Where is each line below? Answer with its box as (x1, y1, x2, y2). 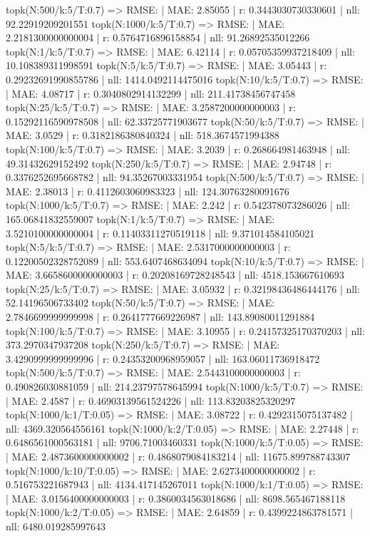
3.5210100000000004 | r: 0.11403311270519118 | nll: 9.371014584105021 (6, 225, 315, 240)
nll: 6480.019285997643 (6, 518, 106, 533)
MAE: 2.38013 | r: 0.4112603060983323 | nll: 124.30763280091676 (6, 183, 289, 198)
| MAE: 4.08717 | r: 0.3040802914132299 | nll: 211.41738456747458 (6, 86, 296, 100)
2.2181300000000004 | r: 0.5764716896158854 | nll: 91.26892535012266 (6, 30, 310, 45)
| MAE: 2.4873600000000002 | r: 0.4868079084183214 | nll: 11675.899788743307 (6, 449, 351, 463)
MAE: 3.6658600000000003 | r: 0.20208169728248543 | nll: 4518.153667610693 (6, 267, 344, 282)
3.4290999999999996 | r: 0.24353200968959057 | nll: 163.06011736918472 (6, 351, 320, 366)
